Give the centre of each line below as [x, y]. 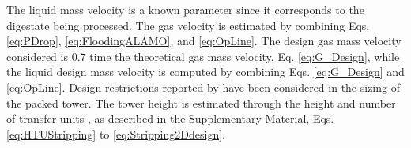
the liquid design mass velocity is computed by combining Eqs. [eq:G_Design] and [205, 72]
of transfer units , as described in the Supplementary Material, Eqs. [170, 118]
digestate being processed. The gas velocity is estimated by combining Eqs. [188, 25]
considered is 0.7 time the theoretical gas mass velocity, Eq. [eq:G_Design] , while [203, 56]
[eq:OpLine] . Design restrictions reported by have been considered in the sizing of [203, 87]
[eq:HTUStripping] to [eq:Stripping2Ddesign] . [116, 133]
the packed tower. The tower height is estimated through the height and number [201, 102]
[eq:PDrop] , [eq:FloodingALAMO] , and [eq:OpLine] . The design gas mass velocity [204, 41]
